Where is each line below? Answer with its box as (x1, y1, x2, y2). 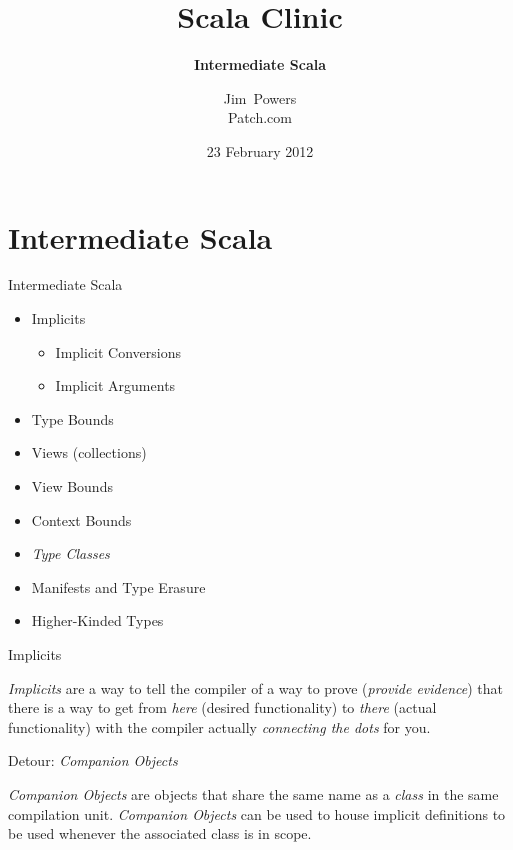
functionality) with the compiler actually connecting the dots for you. (8, 716, 431, 737)
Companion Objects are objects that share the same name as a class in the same (8, 783, 499, 804)
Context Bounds (31, 509, 132, 530)
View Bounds (31, 476, 113, 496)
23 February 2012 (206, 140, 314, 161)
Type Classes (31, 543, 110, 564)
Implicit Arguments (55, 375, 176, 396)
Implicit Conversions (55, 341, 182, 362)
